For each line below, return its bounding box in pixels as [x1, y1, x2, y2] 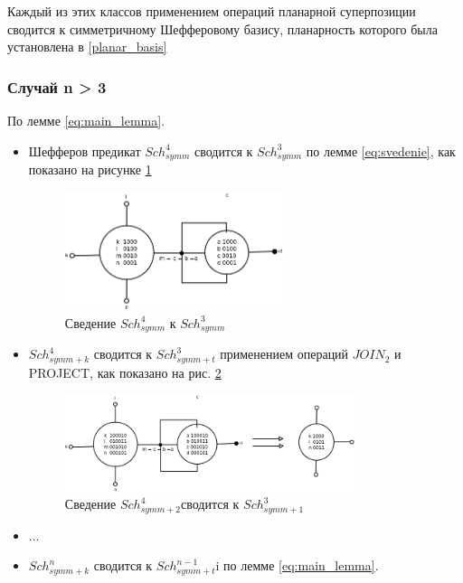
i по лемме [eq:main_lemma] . [215, 556, 379, 575]
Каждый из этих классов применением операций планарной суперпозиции [7, 2, 416, 20]
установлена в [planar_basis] [7, 37, 167, 56]
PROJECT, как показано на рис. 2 [28, 362, 222, 381]
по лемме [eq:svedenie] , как [306, 141, 456, 160]
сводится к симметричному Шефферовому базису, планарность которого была [7, 19, 438, 38]
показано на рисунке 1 [28, 160, 152, 179]
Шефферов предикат [28, 141, 141, 160]
